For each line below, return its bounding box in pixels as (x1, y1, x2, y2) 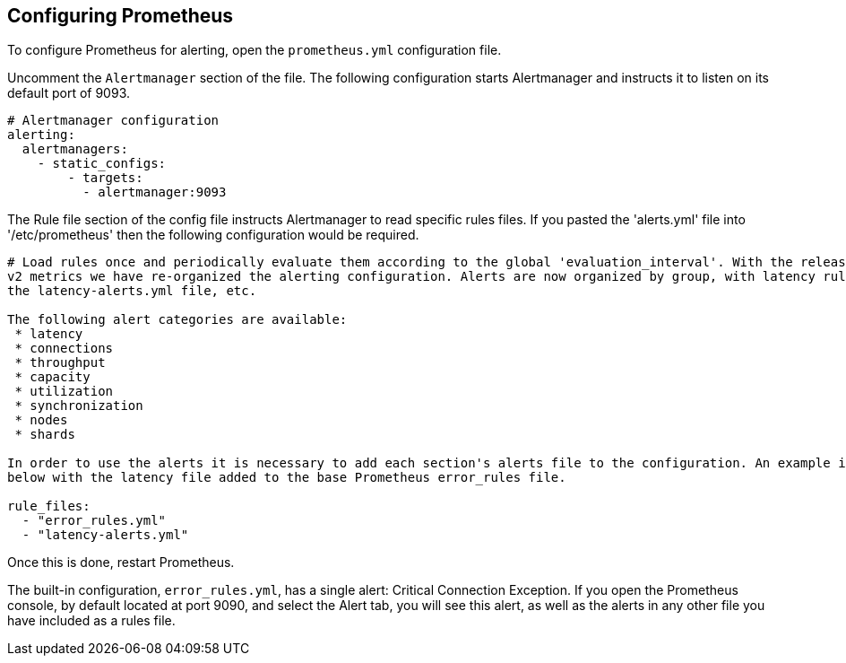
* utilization (14, 384, 114, 399)
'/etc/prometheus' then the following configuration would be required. (7, 227, 419, 243)
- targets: (67, 170, 143, 186)
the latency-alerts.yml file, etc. (7, 284, 257, 299)
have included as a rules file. (7, 613, 176, 629)
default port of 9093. (7, 85, 130, 101)
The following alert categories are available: (7, 312, 348, 327)
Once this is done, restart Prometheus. (7, 554, 235, 571)
